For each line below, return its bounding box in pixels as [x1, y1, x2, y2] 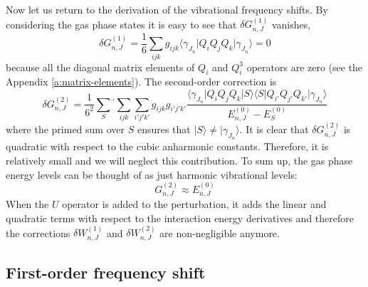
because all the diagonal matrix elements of [6, 59, 195, 74]
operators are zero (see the [246, 59, 363, 74]
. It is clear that [239, 122, 309, 137]
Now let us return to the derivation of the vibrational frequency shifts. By [6, 2, 328, 16]
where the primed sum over [6, 122, 125, 137]
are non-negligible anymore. [159, 225, 280, 240]
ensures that [137, 122, 191, 137]
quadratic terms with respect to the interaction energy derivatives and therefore [6, 210, 354, 225]
